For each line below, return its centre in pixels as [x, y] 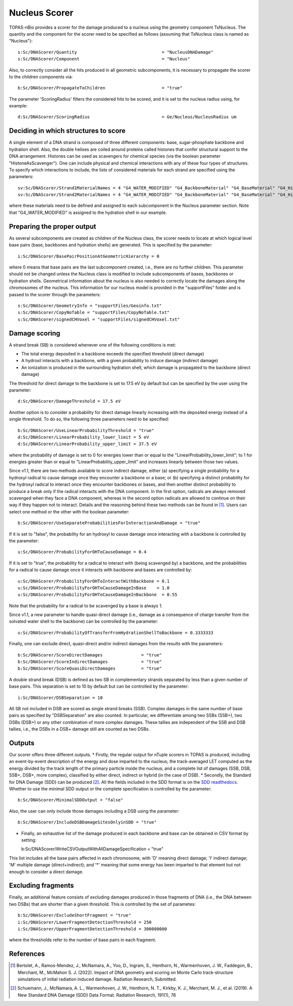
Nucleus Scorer [41, 13]
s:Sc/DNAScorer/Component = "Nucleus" [104, 59]
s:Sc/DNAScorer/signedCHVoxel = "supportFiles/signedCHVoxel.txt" [99, 319]
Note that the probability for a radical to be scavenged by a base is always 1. [86, 606]
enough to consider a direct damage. [46, 872]
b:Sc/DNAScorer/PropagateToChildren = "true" [100, 88]
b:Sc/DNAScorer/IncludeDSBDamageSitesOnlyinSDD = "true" [87, 822]
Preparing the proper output [52, 226]
